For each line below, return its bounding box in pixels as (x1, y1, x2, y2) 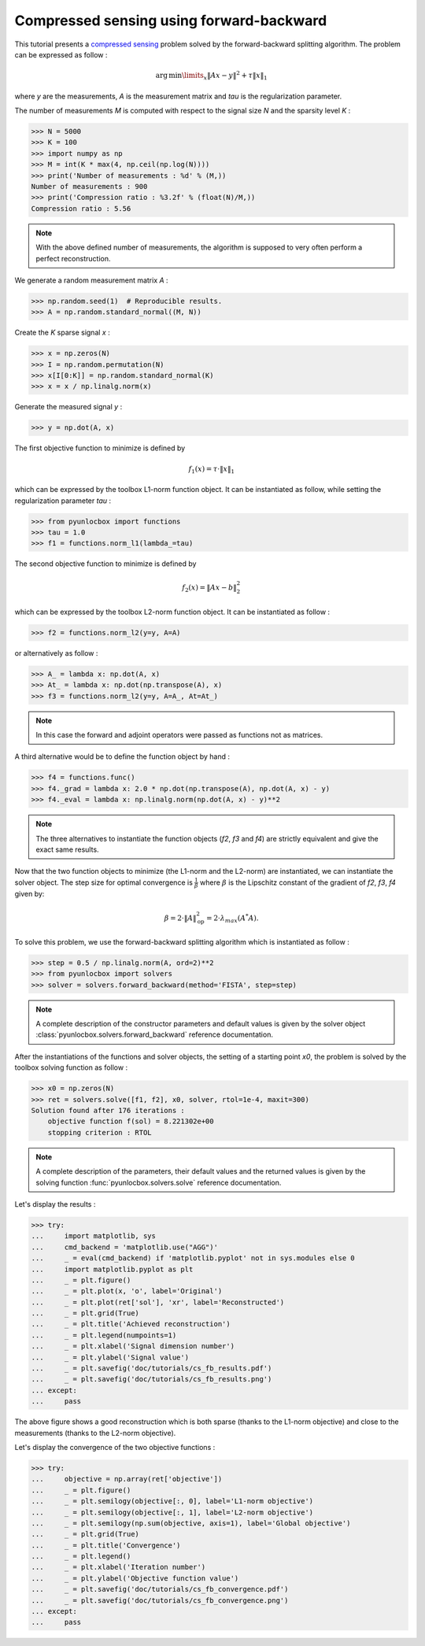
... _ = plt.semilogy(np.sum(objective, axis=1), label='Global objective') (31, 1518, 351, 1527)
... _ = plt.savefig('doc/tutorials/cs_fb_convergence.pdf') (31, 1585, 289, 1594)
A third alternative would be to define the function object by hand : (14, 752, 231, 761)
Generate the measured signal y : (14, 402, 123, 412)
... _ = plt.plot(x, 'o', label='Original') (31, 1287, 223, 1296)
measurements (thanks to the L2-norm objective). (14, 1428, 176, 1437)
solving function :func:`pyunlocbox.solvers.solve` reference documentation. (35, 1178, 282, 1187)
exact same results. (35, 845, 99, 854)
